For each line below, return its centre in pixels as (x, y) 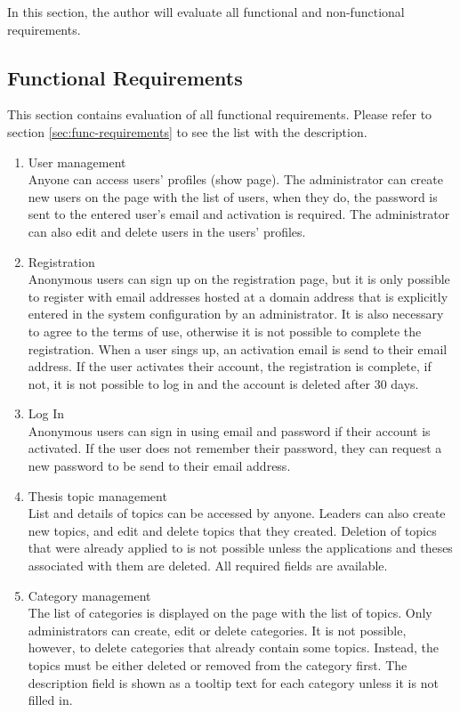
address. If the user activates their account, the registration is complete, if (230, 366)
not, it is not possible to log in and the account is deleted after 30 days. (223, 383)
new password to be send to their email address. (159, 466)
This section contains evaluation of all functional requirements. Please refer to (220, 114)
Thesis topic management (97, 495)
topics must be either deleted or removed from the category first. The (218, 665)
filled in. (50, 700)
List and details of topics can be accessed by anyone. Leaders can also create (237, 513)
